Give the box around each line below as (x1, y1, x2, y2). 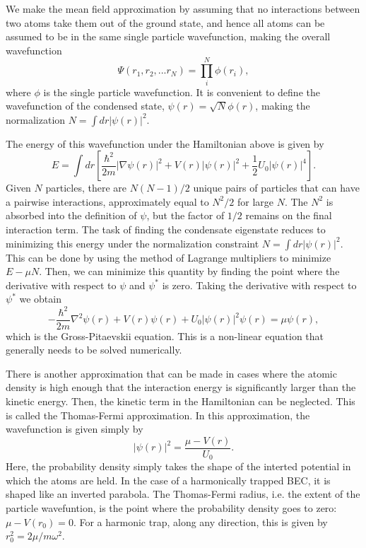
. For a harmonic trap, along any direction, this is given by (73, 514, 328, 529)
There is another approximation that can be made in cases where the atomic (6, 366, 337, 380)
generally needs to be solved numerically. (6, 342, 182, 357)
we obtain (19, 291, 61, 306)
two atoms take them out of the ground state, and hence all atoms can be (6, 15, 325, 30)
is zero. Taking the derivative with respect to (162, 277, 357, 292)
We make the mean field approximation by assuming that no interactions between (6, 1, 360, 16)
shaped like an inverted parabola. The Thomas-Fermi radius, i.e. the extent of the (6, 486, 360, 501)
